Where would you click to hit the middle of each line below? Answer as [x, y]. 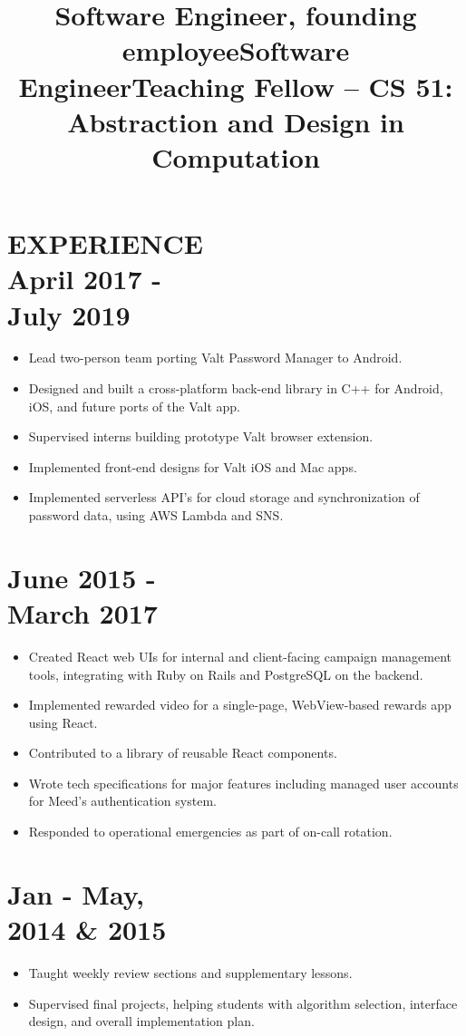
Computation [236, 156]
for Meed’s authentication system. [122, 801]
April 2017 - [84, 279]
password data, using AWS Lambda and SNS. [156, 515]
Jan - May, [76, 893]
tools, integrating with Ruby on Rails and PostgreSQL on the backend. [226, 674]
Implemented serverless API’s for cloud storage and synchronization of [224, 497]
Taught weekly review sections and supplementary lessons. [190, 972]
